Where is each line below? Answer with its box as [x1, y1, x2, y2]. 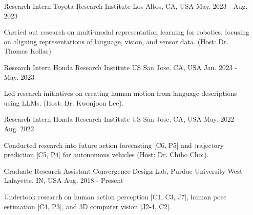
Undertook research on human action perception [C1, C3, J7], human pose [4, 191, 227, 201]
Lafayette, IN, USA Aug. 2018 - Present [4, 175, 124, 185]
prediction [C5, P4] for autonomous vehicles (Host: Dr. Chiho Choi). [4, 149, 209, 160]
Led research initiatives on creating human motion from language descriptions [4, 88, 237, 98]
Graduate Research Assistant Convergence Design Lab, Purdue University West [4, 165, 243, 176]
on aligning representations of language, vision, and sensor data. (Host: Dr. [4, 36, 229, 46]
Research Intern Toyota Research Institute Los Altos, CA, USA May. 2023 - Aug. [4, 1, 248, 11]
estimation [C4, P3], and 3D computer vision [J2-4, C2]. [4, 201, 171, 211]
